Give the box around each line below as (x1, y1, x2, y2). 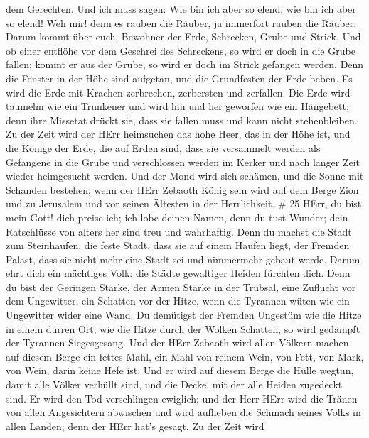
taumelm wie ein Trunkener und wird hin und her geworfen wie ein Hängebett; (6, 99, 349, 114)
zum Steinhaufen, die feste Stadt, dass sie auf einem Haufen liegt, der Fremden (6, 238, 350, 253)
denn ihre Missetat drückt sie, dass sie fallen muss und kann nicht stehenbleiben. (6, 112, 358, 127)
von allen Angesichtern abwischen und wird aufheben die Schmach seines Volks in (6, 405, 361, 420)
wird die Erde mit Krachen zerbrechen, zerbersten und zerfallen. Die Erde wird (6, 84, 351, 99)
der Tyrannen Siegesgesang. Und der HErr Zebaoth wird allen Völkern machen (6, 335, 349, 350)
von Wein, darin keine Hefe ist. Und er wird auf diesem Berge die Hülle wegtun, (6, 363, 354, 378)
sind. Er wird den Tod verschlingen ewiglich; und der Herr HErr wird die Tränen (6, 390, 358, 405)
